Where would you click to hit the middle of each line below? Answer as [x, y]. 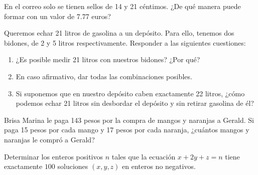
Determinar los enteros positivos [53, 156]
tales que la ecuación [144, 156]
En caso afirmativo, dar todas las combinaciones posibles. [104, 76]
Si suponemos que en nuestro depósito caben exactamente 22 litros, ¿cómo [130, 93]
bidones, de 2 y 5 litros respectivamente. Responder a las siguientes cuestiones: [125, 42]
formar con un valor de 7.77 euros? [57, 16]
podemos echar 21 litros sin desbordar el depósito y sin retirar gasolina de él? [135, 103]
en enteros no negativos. [159, 166]
